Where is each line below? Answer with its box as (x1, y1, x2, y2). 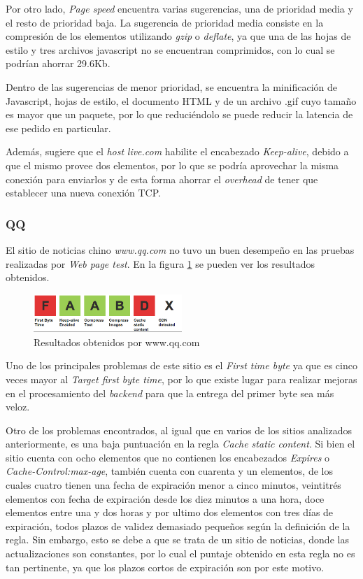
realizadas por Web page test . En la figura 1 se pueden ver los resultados (6, 256, 315, 271)
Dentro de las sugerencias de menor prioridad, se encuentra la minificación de (6, 79, 337, 94)
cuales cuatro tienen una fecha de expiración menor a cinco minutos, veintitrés (6, 478, 341, 492)
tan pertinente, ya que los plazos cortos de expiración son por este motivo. (6, 559, 325, 574)
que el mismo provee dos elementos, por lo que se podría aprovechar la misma (6, 157, 339, 172)
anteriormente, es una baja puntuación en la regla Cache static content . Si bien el (6, 436, 355, 451)
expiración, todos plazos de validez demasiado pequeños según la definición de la (6, 518, 350, 533)
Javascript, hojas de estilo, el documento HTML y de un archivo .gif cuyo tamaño (6, 93, 357, 108)
